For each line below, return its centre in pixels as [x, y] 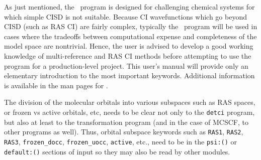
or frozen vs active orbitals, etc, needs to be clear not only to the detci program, [129, 112]
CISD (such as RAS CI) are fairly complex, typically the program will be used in [131, 26]
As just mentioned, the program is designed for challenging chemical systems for [129, 7]
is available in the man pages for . [56, 85]
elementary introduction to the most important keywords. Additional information [129, 75]
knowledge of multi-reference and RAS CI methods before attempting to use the [128, 55]
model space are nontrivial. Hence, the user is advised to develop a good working [129, 46]
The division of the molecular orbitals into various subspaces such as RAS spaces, [130, 102]
